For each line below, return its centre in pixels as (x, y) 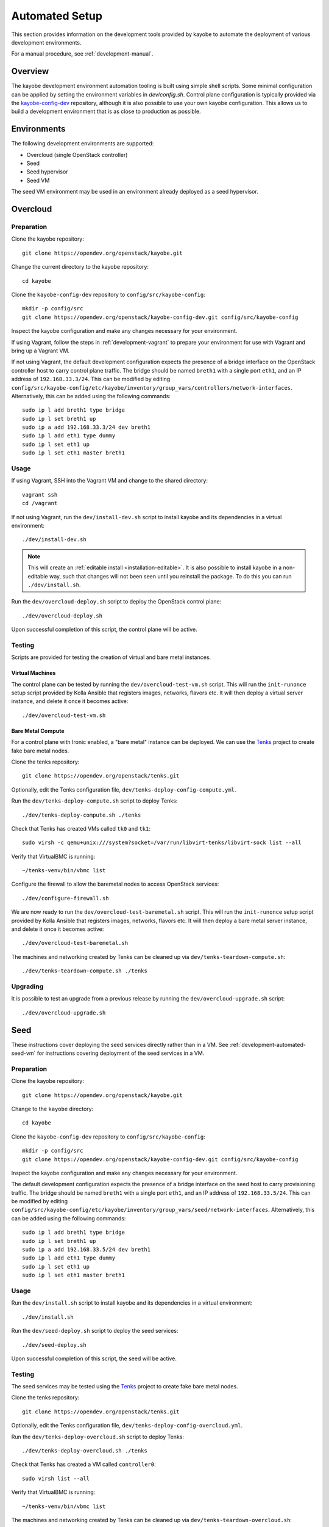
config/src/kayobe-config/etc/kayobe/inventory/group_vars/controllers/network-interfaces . (152, 387)
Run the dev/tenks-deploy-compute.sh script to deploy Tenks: (94, 801)
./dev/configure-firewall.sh (65, 898)
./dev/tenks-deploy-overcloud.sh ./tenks (85, 1450)
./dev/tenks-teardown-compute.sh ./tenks (85, 971)
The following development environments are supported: (83, 144)
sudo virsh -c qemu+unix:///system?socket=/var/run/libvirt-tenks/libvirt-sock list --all (162, 843)
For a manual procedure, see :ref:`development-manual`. (82, 54)
